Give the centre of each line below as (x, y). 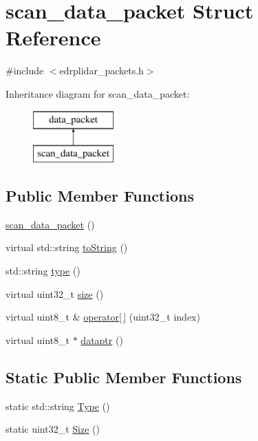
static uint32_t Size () (53, 429)
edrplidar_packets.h (101, 71)
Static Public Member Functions (124, 377)
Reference (53, 37)
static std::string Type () (58, 406)
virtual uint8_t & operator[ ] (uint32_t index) (103, 317)
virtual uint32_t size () (55, 293)
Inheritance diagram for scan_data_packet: (98, 93)
